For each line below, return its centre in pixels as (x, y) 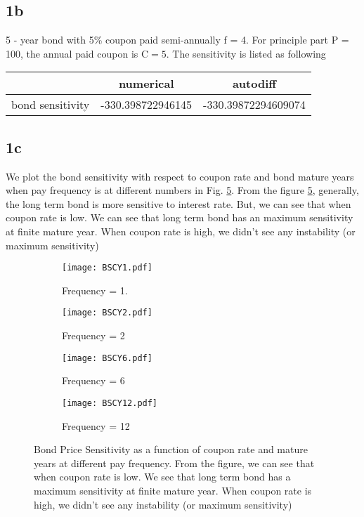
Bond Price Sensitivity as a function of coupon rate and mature (171, 449)
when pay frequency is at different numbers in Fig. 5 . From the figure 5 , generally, (182, 190)
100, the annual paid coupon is (72, 53)
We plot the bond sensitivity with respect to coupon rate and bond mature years (180, 176)
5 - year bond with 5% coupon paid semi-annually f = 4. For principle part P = (177, 40)
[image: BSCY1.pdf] (107, 268)
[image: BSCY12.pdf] (110, 403)
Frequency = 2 (93, 335)
